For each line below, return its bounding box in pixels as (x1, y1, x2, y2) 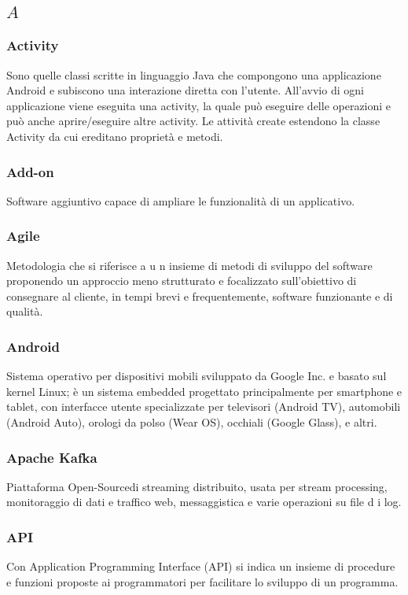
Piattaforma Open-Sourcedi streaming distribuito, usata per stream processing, (6, 478, 388, 494)
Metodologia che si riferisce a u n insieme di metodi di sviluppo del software (6, 257, 373, 273)
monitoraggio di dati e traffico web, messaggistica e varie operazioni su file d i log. (6, 493, 402, 510)
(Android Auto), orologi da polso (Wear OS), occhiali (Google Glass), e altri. (6, 413, 377, 430)
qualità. (6, 303, 43, 320)
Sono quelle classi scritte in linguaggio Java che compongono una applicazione (6, 66, 381, 83)
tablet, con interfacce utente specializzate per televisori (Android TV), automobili (6, 398, 401, 415)
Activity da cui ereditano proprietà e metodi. (6, 128, 223, 144)
